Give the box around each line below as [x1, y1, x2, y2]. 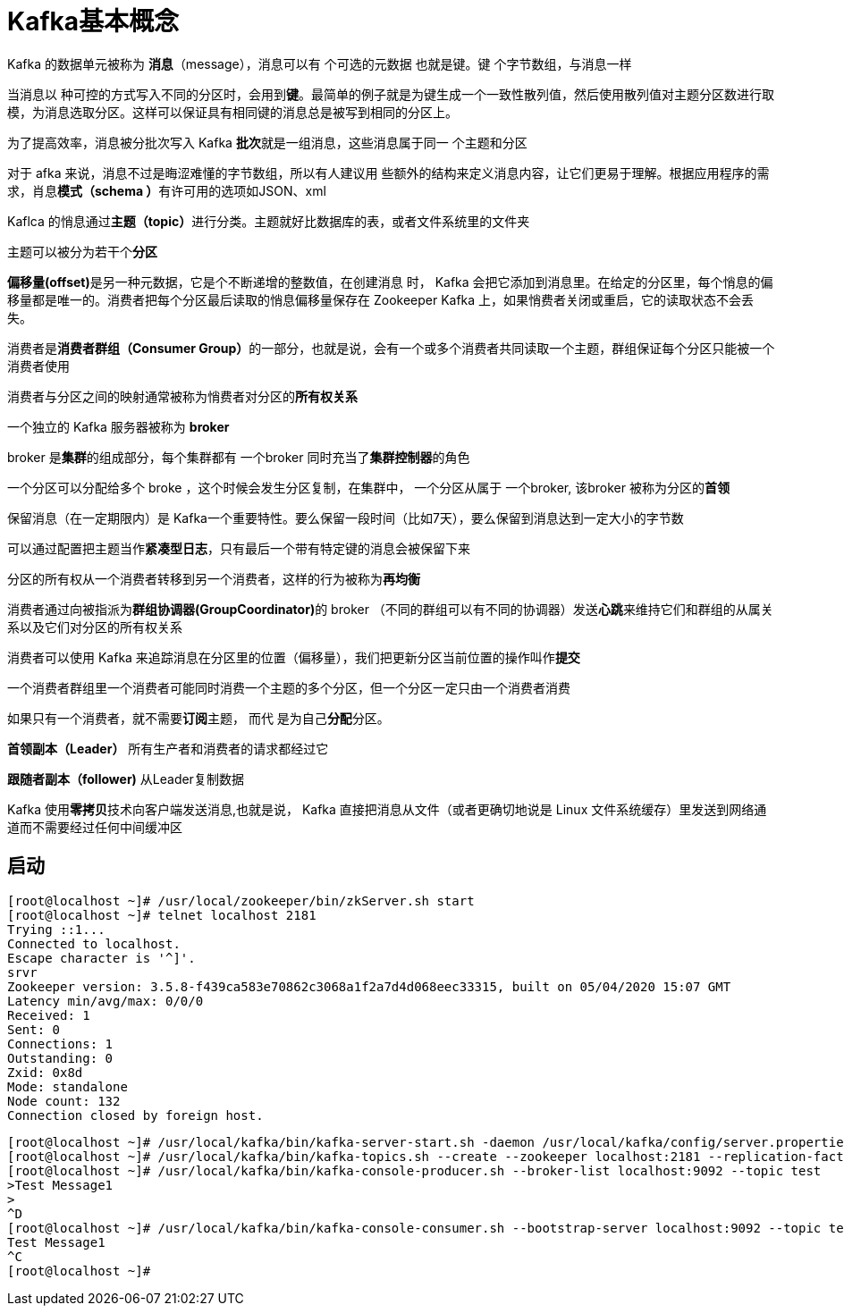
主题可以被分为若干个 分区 [7, 243, 157, 259]
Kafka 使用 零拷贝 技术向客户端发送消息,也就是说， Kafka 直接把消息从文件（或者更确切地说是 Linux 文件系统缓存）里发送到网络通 [7, 801, 767, 817]
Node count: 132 [7, 1093, 121, 1108]
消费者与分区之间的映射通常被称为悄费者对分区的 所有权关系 [7, 388, 358, 404]
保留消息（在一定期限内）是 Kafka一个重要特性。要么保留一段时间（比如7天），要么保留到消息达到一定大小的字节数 [7, 509, 684, 526]
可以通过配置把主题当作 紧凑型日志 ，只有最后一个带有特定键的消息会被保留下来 [7, 540, 470, 556]
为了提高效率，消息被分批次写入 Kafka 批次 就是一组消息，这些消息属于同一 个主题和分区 [7, 134, 527, 150]
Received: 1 [7, 1007, 90, 1023]
